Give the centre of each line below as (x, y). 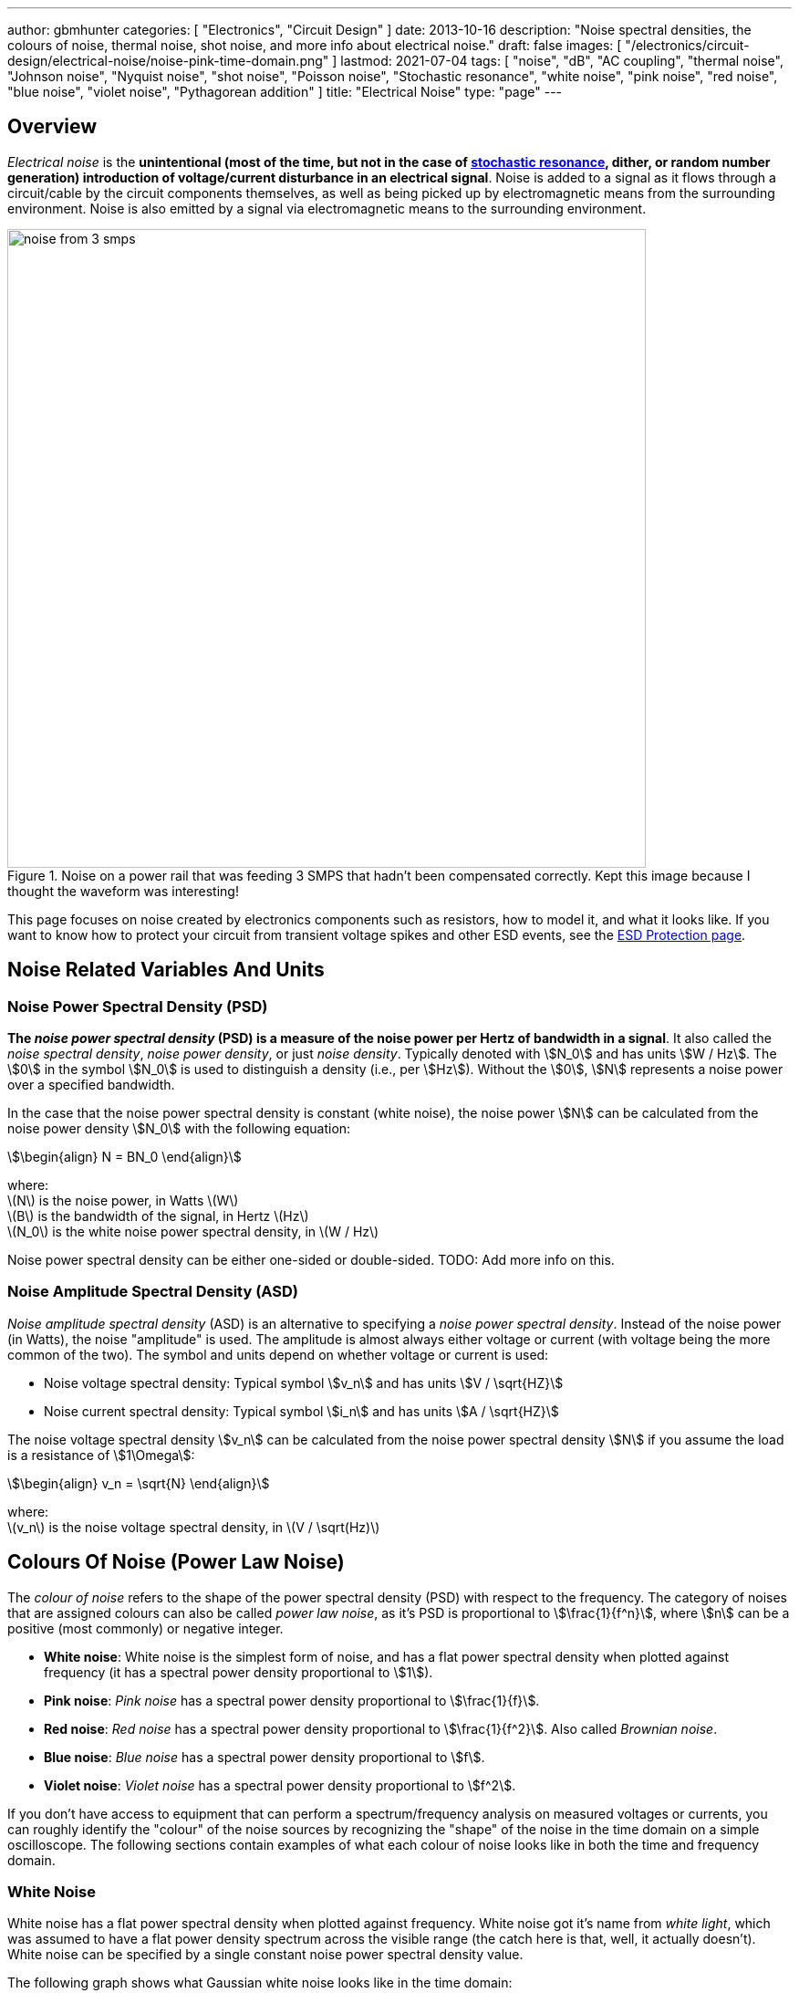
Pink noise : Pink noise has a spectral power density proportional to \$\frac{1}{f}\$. (292, 1700)
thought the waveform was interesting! (123, 891)
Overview (52, 127)
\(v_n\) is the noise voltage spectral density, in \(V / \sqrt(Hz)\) (194, 1527)
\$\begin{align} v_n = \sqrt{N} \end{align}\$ (139, 1483)
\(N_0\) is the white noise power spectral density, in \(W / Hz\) (193, 1232)
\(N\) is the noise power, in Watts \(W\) (123, 1201)
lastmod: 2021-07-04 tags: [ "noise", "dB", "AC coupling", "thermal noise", (562, 61)
